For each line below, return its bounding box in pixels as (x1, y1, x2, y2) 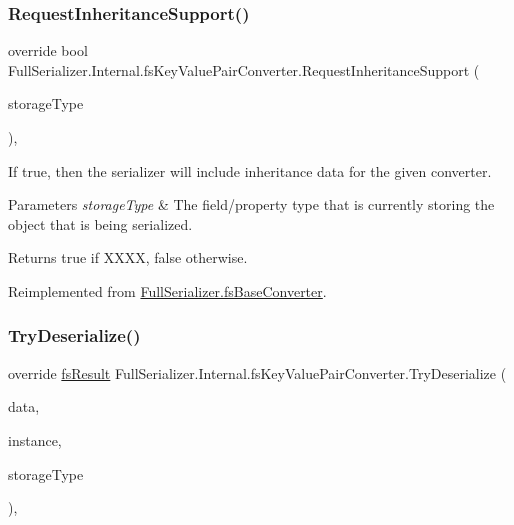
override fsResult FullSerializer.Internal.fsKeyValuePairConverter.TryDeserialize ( (8, 362, 507, 383)
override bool (8, 40, 88, 61)
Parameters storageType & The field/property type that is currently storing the (8, 194, 495, 215)
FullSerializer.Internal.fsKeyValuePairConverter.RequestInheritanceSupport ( (8, 59, 480, 80)
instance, (8, 429, 62, 450)
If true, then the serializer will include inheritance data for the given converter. (8, 160, 492, 181)
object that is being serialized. (8, 213, 193, 234)
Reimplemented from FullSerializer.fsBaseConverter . (8, 280, 327, 301)
